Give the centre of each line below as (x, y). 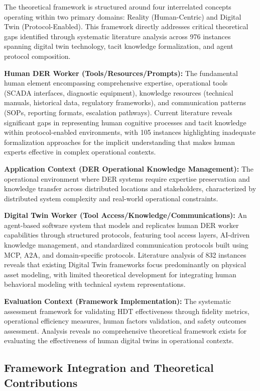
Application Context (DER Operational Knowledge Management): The (129, 168)
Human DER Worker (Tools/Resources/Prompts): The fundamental (121, 73)
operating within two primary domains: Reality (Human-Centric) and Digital (123, 16)
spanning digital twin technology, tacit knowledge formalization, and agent (119, 46)
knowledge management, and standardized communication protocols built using (126, 245)
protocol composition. (37, 56)
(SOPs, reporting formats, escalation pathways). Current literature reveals (118, 112)
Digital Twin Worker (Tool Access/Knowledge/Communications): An (125, 215)
